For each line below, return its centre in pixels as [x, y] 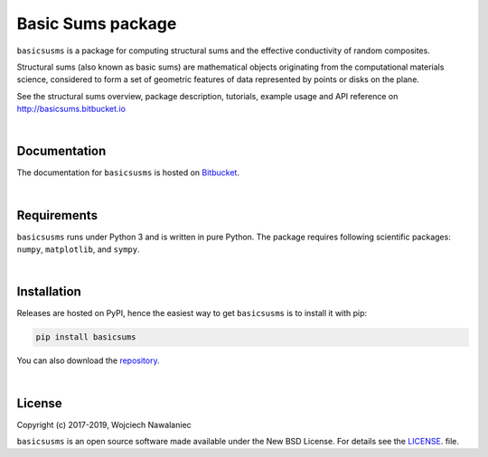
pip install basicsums [86, 337]
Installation [49, 292]
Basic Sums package [97, 23]
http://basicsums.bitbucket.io [71, 109]
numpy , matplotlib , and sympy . [78, 249]
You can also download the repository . [88, 360]
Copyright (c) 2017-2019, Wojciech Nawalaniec [104, 424]
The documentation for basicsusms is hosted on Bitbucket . [128, 173]
